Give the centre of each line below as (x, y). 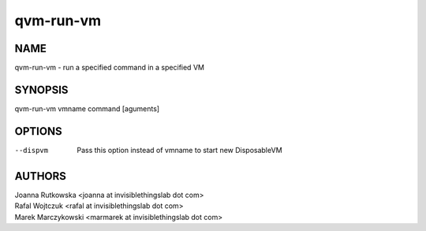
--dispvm (32, 150)
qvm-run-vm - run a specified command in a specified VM (110, 68)
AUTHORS (41, 176)
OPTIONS (38, 131)
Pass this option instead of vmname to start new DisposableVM (180, 150)
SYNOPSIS (41, 89)
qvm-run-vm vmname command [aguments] (87, 108)
